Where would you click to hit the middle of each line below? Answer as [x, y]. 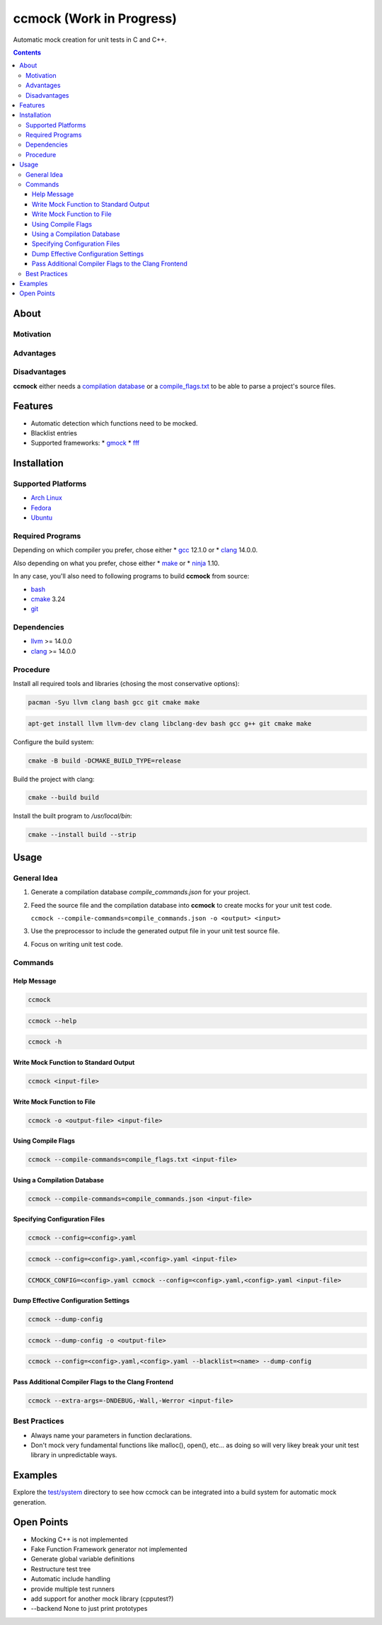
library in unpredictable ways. [74, 1455]
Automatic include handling [71, 1579]
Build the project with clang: [54, 779]
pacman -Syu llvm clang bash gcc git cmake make [114, 702]
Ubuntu [42, 518]
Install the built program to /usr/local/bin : [73, 816]
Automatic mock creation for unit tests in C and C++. [90, 40]
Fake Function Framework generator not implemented [109, 1549]
